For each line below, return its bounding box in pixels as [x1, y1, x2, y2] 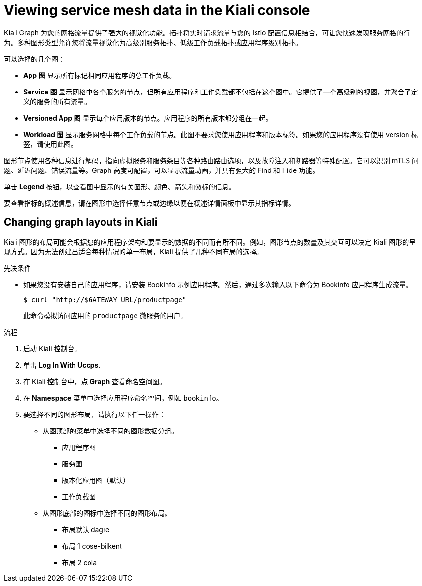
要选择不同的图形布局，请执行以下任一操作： [23, 410, 166, 418]
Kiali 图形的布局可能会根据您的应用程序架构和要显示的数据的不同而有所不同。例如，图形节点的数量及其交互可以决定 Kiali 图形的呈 [4, 237, 416, 246]
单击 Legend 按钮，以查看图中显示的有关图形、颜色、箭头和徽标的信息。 [4, 182, 236, 191]
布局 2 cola [62, 558, 97, 567]
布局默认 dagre [62, 525, 110, 534]
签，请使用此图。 [23, 139, 77, 148]
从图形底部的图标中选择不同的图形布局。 [43, 509, 171, 517]
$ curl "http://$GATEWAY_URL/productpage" [23, 295, 187, 304]
